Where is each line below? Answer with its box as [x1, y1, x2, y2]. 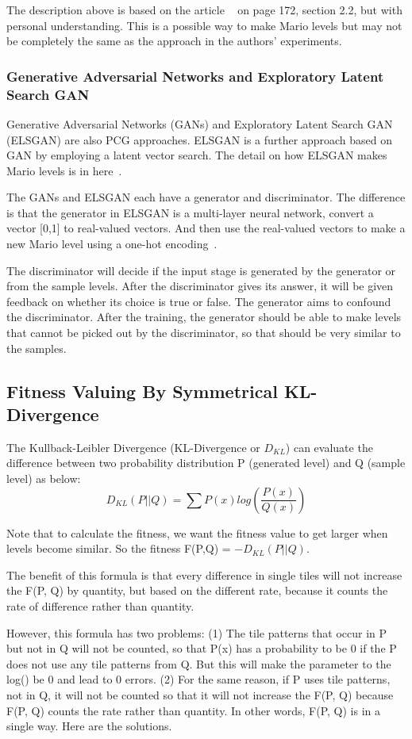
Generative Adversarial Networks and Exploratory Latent [6, 66, 384, 86]
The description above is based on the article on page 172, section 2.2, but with [6, 2, 402, 17]
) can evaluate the [285, 438, 373, 455]
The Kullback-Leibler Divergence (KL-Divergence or [6, 438, 260, 455]
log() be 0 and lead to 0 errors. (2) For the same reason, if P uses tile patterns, [6, 671, 391, 687]
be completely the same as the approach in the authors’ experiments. [6, 33, 342, 49]
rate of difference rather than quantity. [6, 597, 194, 614]
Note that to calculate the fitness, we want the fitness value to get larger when [6, 524, 388, 541]
